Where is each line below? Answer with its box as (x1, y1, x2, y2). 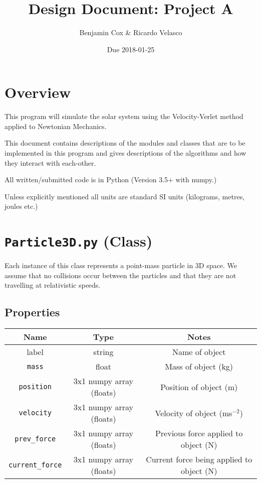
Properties (5, 304, 60, 320)
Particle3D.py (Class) (5, 230, 153, 251)
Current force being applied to (146, 453, 252, 465)
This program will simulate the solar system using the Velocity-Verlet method (5, 111, 243, 122)
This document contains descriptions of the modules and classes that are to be (5, 138, 245, 148)
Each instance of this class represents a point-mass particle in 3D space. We (5, 260, 237, 271)
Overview (5, 82, 71, 102)
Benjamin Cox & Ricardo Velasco (79, 27, 182, 38)
